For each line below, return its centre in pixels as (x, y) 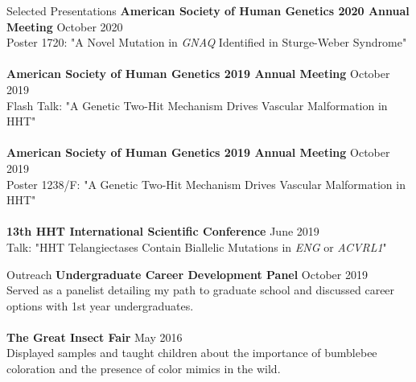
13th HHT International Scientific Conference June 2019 (163, 231)
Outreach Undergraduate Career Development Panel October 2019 (187, 274)
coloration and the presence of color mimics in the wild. (144, 369)
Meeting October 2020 (65, 26)
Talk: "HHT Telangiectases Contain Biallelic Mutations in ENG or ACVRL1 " (197, 246)
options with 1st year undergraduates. (100, 305)
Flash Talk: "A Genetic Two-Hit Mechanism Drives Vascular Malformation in (197, 105)
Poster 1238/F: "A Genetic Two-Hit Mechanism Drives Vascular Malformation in (206, 184)
